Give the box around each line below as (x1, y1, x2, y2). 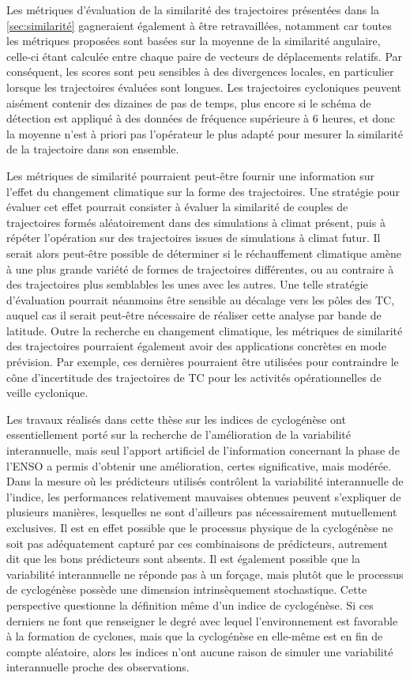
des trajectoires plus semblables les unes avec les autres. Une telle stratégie (6, 276, 368, 293)
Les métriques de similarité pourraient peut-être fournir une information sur (6, 167, 375, 183)
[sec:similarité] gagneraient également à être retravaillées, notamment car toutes (6, 17, 392, 33)
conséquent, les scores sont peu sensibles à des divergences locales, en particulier (6, 63, 394, 80)
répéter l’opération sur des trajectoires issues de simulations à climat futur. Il (6, 229, 381, 246)
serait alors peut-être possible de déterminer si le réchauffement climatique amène (6, 244, 401, 261)
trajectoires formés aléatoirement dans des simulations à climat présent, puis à (6, 213, 386, 230)
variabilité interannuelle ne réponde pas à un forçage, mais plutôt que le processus (6, 565, 404, 582)
